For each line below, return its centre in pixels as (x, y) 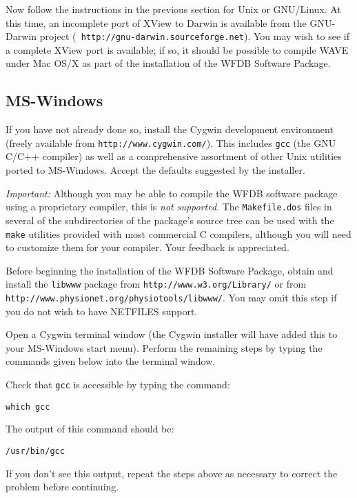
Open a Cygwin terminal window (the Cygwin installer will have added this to (172, 334)
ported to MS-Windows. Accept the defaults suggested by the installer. (155, 170)
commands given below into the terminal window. (111, 361)
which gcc (28, 407)
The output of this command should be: (90, 429)
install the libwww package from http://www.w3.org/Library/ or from (156, 284)
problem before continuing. (62, 487)
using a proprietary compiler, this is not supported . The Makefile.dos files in (169, 207)
